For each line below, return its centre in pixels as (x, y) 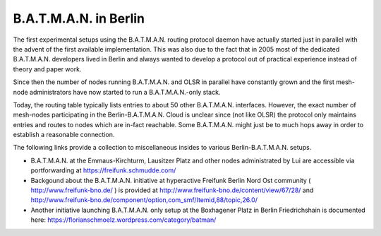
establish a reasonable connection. (64, 135)
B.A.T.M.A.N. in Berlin (79, 18)
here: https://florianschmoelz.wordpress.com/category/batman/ (123, 220)
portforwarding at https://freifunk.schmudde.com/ (103, 170)
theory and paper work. (47, 69)
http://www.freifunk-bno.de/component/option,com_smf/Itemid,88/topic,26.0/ (144, 200)
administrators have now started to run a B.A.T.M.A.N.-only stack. (125, 92)
